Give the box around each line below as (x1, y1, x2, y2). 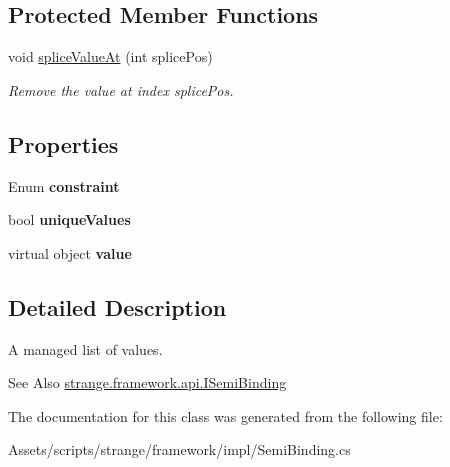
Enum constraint (8, 175, 120, 196)
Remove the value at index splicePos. (8, 79, 234, 100)
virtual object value (8, 242, 132, 263)
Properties (8, 128, 119, 159)
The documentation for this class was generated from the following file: (8, 405, 443, 426)
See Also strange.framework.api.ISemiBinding (8, 372, 287, 393)
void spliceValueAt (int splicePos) (8, 46, 213, 67)
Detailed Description (8, 291, 227, 322)
